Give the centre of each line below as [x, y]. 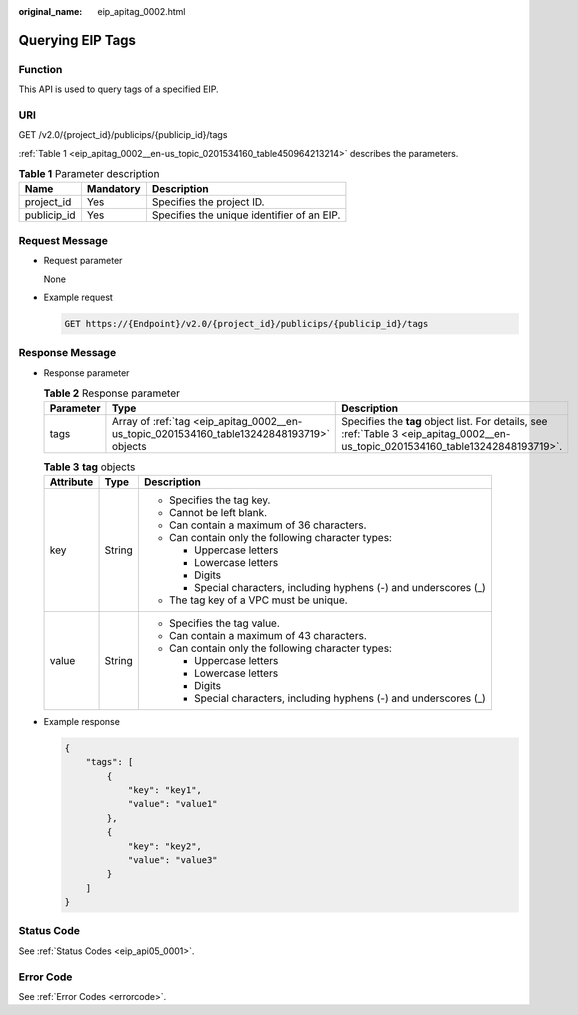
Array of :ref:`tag [151, 422]
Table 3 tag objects [89, 467]
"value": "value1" [173, 804]
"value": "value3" [173, 859]
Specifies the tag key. [219, 500]
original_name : [50, 11]
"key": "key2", [164, 846]
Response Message [67, 353]
